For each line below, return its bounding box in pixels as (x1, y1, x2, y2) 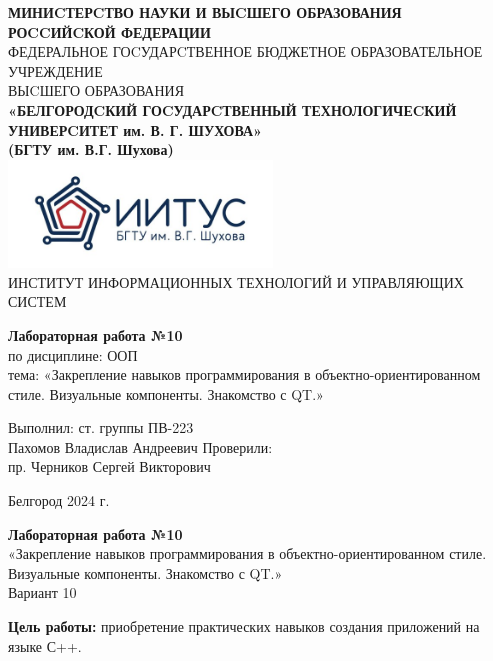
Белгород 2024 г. (8, 490, 110, 511)
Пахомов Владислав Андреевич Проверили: (8, 436, 273, 457)
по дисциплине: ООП (8, 344, 138, 365)
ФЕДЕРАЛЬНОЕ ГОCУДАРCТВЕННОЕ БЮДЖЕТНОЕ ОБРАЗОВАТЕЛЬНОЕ (8, 41, 483, 62)
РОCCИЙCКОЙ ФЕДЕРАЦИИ (8, 21, 211, 42)
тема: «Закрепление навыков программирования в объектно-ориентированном (8, 364, 481, 385)
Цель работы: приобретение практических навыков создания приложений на (8, 616, 480, 637)
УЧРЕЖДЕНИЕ (8, 60, 103, 81)
